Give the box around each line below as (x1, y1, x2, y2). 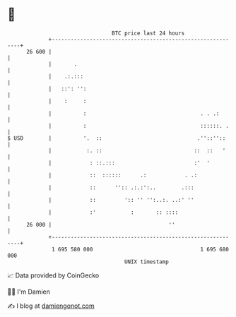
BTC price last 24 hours (112, 30, 185, 37)
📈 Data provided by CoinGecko (7, 271, 100, 280)
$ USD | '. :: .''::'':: (7, 134, 226, 142)
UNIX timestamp (124, 258, 170, 265)
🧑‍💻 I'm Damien (7, 287, 51, 296)
